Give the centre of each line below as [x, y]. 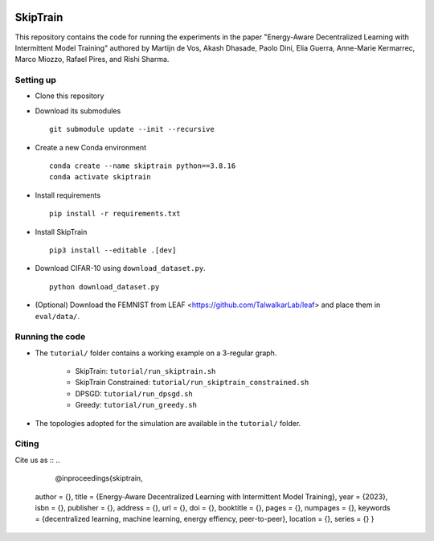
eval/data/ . [57, 316]
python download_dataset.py [104, 287]
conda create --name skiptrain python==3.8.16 [143, 166]
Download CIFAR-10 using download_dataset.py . [120, 268]
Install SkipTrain [61, 232]
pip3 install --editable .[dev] [113, 250]
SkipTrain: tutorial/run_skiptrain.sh [145, 371]
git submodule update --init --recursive [132, 129]
